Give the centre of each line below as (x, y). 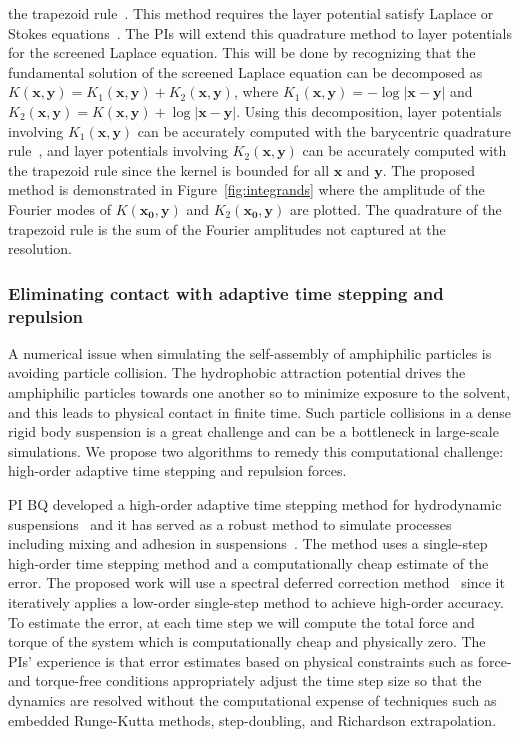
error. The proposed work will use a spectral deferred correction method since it (256, 582)
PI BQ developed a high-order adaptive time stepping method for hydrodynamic (255, 504)
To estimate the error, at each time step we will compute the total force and (241, 621)
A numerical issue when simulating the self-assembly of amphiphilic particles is (250, 352)
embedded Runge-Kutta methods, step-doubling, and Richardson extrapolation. (252, 719)
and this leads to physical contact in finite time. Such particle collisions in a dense (259, 411)
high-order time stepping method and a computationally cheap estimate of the (248, 562)
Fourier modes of (60, 208)
